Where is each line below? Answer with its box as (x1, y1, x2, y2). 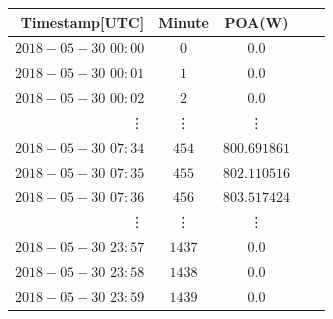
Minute (158, 11, 209, 32)
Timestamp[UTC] (20, 11, 145, 32)
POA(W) (224, 11, 289, 32)
